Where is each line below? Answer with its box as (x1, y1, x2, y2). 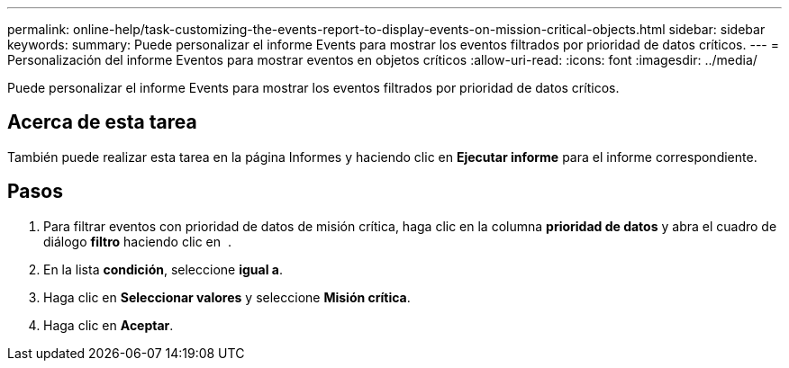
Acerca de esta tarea (7, 111, 197, 134)
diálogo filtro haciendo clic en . (43, 233, 231, 249)
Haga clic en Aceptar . (43, 317, 174, 333)
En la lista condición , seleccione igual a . (43, 261, 283, 277)
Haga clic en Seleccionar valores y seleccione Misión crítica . (43, 289, 411, 305)
